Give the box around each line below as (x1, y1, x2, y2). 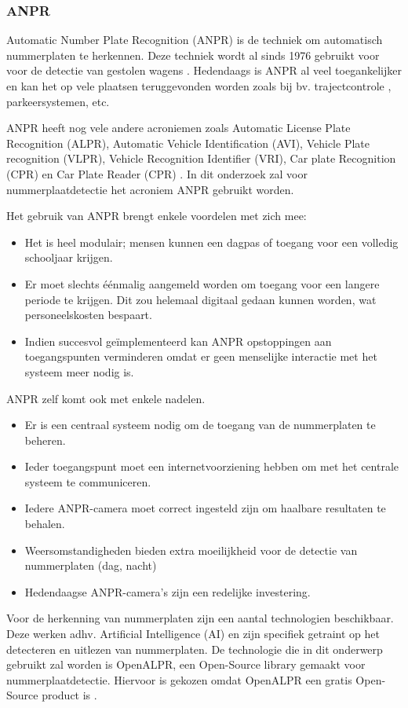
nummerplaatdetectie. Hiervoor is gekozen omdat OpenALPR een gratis (6, 671, 352, 688)
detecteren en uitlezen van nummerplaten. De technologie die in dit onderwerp (6, 640, 383, 657)
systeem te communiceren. (24, 473, 151, 490)
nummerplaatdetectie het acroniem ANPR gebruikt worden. (6, 181, 294, 197)
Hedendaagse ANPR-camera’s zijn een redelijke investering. (24, 583, 311, 600)
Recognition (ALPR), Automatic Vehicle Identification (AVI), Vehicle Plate (6, 134, 370, 151)
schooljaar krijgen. (24, 249, 113, 266)
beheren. (24, 431, 66, 448)
